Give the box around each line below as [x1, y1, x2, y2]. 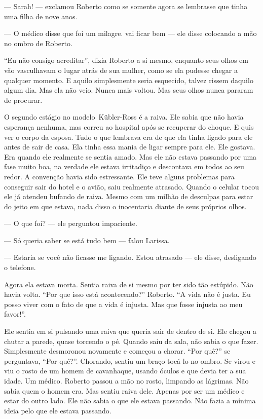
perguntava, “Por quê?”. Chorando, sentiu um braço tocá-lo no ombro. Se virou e [4, 355, 255, 366]
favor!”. [4, 309, 26, 319]
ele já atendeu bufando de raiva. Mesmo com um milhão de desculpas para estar [4, 191, 253, 202]
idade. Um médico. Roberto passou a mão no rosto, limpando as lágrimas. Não [4, 375, 249, 386]
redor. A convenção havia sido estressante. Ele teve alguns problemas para [4, 171, 235, 181]
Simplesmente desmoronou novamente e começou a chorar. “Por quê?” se [4, 346, 231, 356]
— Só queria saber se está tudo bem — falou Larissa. [4, 235, 170, 245]
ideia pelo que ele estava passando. [4, 405, 111, 415]
